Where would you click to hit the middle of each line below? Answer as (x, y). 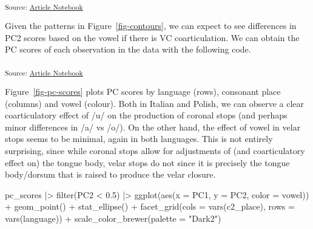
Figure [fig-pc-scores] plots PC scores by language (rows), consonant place (143, 92)
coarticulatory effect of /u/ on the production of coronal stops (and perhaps (146, 115)
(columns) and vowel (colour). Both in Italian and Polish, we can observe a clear (155, 103)
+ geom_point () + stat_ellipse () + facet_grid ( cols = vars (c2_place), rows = (150, 206)
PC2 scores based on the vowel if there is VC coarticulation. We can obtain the (152, 37)
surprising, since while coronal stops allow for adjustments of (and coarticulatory (155, 150)
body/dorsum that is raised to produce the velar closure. (110, 174)
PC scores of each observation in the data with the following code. (128, 49)
